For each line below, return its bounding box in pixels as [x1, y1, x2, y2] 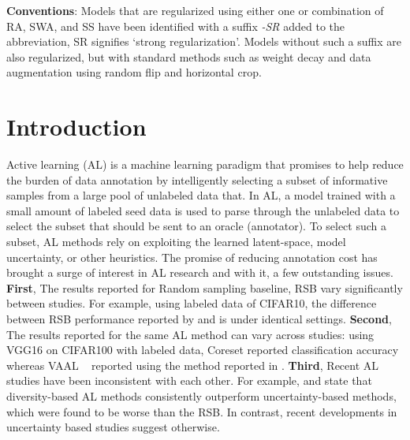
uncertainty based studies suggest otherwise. [6, 419, 220, 435]
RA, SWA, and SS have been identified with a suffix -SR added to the [6, 17, 345, 34]
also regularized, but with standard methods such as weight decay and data [6, 48, 371, 65]
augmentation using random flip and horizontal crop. [6, 64, 262, 80]
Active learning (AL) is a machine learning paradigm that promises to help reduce [6, 156, 404, 173]
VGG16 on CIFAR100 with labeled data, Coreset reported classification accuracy [6, 341, 399, 358]
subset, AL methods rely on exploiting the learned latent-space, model [6, 233, 346, 250]
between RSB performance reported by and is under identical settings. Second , [6, 311, 392, 327]
